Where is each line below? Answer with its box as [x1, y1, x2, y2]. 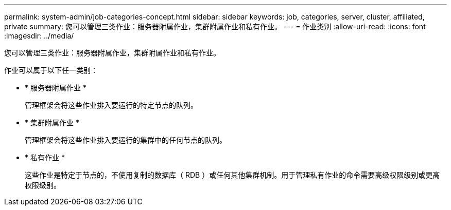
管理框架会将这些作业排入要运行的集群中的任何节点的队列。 [25, 136, 227, 144]
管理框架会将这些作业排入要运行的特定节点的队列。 [25, 101, 198, 109]
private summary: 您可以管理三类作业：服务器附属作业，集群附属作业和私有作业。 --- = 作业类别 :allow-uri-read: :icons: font [4, 22, 426, 31]
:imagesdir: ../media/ [4, 31, 74, 40]
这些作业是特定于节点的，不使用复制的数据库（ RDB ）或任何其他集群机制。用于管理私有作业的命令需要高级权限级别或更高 [25, 170, 440, 179]
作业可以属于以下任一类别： [4, 66, 98, 74]
